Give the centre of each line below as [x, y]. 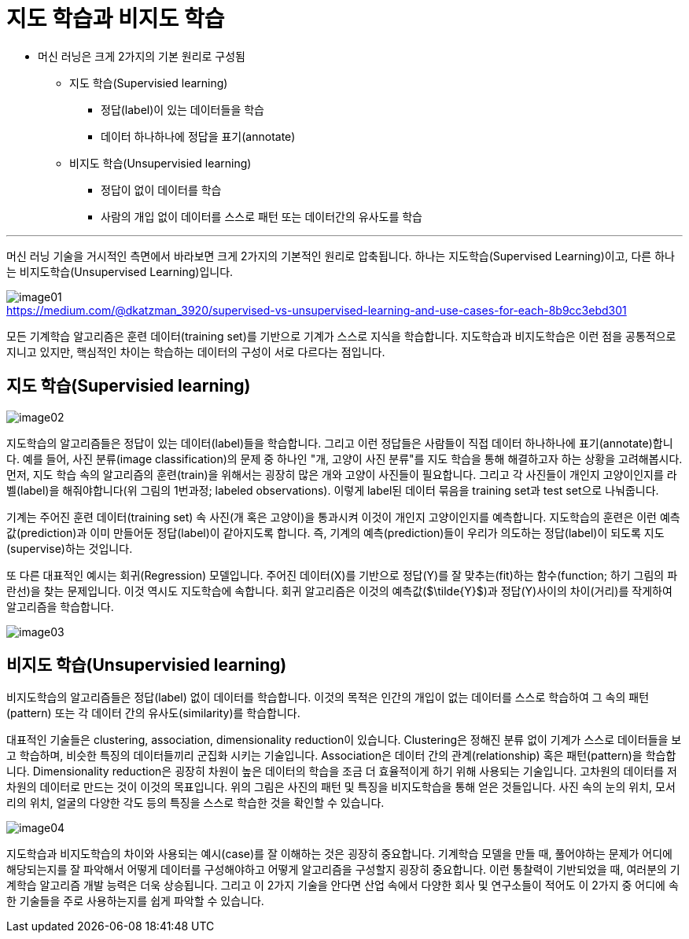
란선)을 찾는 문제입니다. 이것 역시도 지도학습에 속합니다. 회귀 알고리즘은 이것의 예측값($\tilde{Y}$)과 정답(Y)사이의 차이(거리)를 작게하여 [339, 591]
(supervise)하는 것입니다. [70, 548]
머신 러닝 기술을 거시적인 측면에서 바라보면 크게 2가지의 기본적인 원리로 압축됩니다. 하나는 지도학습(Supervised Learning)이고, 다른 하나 [341, 256]
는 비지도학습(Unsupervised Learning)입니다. [120, 271]
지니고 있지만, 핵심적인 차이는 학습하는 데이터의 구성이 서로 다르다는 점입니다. [196, 352]
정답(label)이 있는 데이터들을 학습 [182, 109]
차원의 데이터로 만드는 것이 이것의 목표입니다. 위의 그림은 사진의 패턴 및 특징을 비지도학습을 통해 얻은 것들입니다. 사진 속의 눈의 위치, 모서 [341, 787]
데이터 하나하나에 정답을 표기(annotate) [198, 136]
